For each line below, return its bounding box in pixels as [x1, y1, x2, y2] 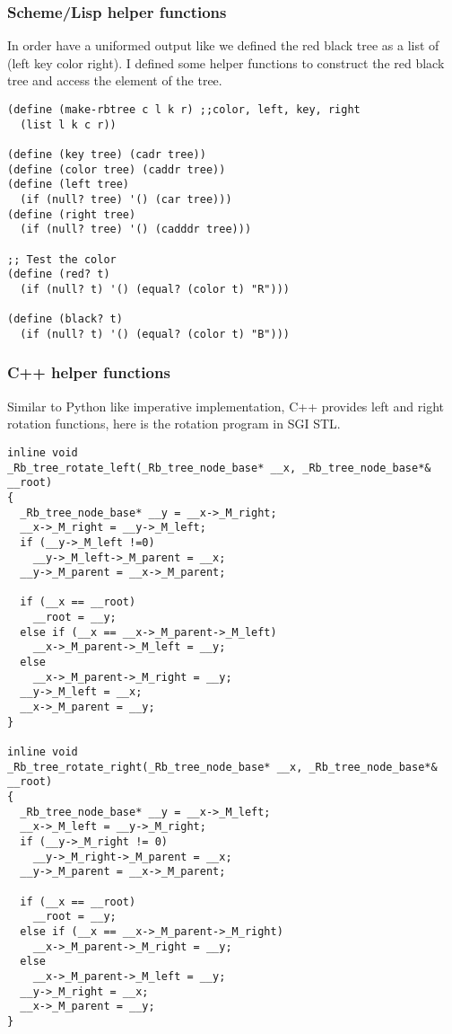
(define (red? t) [7, 268, 110, 281]
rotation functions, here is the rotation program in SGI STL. [7, 414, 341, 433]
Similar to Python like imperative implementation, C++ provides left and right [7, 396, 444, 415]
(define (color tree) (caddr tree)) [7, 163, 226, 176]
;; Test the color [7, 252, 117, 266]
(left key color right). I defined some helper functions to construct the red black [7, 53, 445, 72]
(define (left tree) [7, 178, 130, 191]
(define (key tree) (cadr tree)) [7, 147, 206, 161]
